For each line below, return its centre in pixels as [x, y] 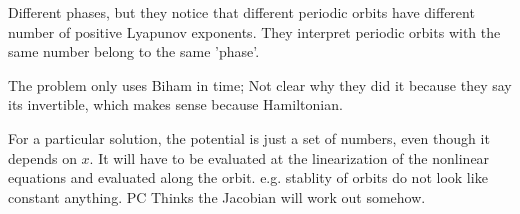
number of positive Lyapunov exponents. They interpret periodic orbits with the [254, 31]
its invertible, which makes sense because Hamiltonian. [175, 104]
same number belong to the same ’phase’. [134, 51]
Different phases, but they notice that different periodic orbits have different [241, 12]
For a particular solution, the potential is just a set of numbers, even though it [249, 137]
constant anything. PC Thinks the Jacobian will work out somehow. [217, 196]
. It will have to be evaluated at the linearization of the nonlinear [289, 157]
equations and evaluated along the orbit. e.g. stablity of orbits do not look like [248, 177]
